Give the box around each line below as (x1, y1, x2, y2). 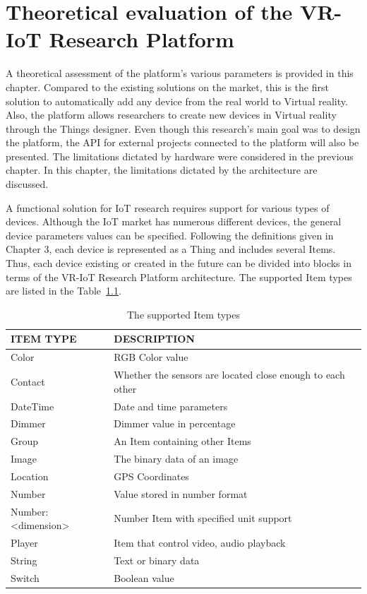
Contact (11, 374, 45, 388)
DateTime (11, 398, 54, 413)
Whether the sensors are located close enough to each (114, 367, 345, 382)
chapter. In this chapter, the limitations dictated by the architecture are (6, 162, 318, 177)
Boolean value (114, 570, 174, 585)
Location (11, 468, 49, 483)
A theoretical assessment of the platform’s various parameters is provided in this (6, 66, 354, 81)
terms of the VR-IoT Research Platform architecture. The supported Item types (6, 269, 352, 284)
